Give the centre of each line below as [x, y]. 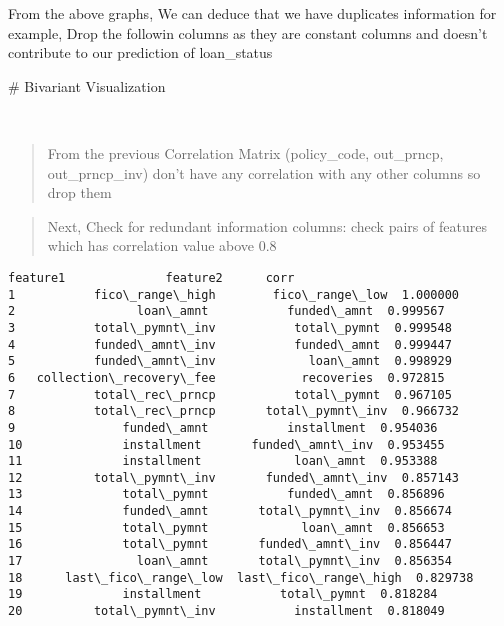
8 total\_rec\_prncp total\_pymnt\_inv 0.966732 [234, 411]
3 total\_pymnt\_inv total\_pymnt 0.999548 [230, 327]
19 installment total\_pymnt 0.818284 [223, 594]
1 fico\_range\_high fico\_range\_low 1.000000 [234, 294]
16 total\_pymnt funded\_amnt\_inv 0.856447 [230, 544]
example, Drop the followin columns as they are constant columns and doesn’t [248, 32]
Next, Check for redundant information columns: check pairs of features [267, 225]
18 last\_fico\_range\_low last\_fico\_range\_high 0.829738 [241, 577]
